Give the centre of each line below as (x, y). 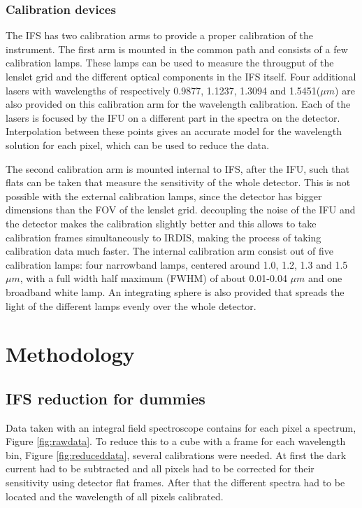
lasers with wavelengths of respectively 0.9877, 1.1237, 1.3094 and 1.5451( (163, 90)
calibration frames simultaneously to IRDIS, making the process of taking (164, 237)
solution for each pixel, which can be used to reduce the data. (138, 144)
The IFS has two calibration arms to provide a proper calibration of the (160, 35)
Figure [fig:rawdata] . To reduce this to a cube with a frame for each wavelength (176, 441)
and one (325, 278)
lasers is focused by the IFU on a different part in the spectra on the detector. (173, 117)
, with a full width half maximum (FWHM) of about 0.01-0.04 (153, 278)
